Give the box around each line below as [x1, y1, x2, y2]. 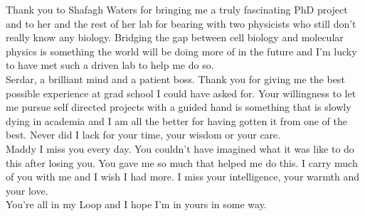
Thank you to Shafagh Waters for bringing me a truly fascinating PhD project [6, 2, 348, 16]
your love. [6, 183, 48, 198]
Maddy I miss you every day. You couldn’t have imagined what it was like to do [6, 141, 354, 156]
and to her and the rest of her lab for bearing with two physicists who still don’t [6, 16, 356, 31]
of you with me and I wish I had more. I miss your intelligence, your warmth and [6, 169, 359, 184]
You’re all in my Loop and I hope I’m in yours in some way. [6, 197, 267, 212]
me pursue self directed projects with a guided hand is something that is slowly [6, 99, 351, 114]
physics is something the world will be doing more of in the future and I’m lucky [6, 43, 357, 58]
